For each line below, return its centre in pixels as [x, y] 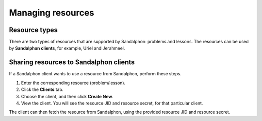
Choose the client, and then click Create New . [67, 96]
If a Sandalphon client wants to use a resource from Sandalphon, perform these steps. [95, 74]
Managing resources [52, 13]
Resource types [33, 30]
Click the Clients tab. [42, 89]
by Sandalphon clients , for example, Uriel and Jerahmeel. [67, 48]
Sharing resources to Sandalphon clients [72, 62]
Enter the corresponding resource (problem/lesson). [73, 83]
